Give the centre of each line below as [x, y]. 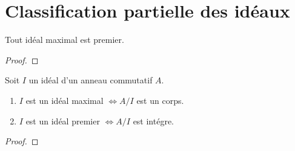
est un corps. [160, 100]
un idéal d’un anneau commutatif [91, 80]
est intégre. [154, 120]
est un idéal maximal [65, 100]
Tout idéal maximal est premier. [65, 40]
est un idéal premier [63, 120]
